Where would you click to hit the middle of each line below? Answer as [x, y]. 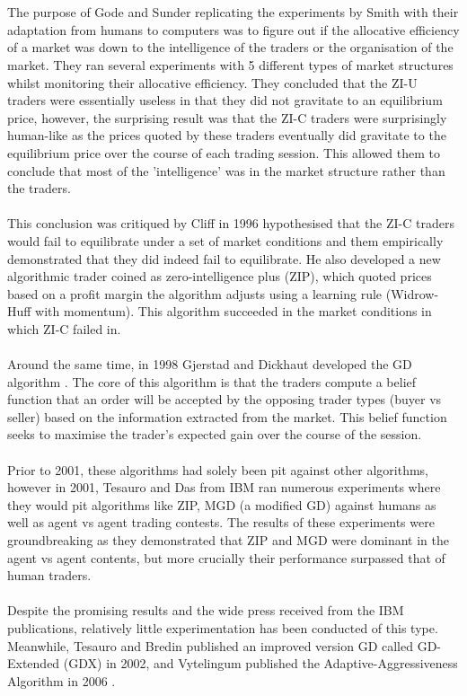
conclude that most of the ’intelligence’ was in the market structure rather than [226, 170]
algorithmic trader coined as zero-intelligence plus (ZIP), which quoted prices [220, 276]
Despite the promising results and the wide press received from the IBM [206, 610]
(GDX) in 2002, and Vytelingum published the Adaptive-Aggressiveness [260, 663]
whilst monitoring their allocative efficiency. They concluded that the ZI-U [212, 82]
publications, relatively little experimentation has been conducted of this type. [223, 627]
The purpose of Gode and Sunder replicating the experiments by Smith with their [233, 12]
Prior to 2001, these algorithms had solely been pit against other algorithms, [218, 469]
